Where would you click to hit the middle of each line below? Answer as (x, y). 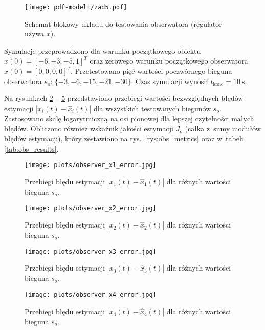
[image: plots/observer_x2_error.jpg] (91, 208)
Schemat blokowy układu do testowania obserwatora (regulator (123, 23)
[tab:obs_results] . (31, 148)
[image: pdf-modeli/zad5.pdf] (76, 7)
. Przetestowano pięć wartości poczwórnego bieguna (151, 71)
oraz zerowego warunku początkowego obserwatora (169, 61)
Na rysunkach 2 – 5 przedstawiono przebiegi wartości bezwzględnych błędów (124, 98)
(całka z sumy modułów (223, 128)
